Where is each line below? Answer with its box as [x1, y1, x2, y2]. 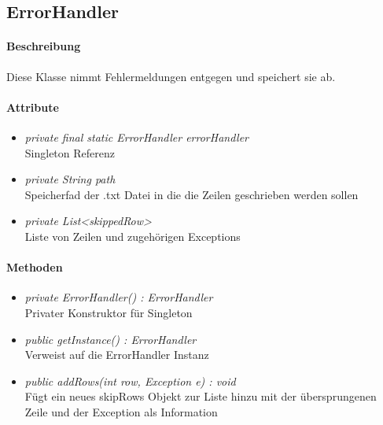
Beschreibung [6, 38, 81, 54]
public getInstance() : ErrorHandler [24, 331, 197, 347]
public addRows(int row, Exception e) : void [24, 372, 236, 389]
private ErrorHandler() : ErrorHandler [24, 289, 213, 305]
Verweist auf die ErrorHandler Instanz [24, 346, 209, 363]
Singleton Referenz [24, 144, 115, 161]
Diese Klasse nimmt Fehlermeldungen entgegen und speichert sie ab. [6, 68, 336, 84]
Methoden [6, 259, 63, 275]
